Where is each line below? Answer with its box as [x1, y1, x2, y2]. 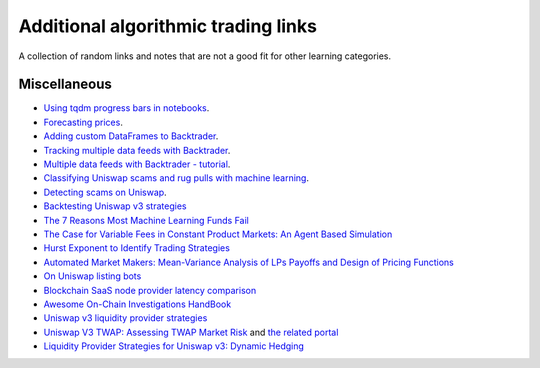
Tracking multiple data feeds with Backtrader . [43, 144, 231, 156]
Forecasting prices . [43, 116, 124, 128]
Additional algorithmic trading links [18, 15, 317, 37]
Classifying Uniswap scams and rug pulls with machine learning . [43, 172, 310, 184]
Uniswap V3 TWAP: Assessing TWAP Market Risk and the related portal [43, 326, 339, 338]
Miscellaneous [18, 76, 112, 93]
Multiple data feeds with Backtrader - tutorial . [43, 158, 231, 170]
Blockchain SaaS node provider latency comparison [43, 284, 257, 296]
